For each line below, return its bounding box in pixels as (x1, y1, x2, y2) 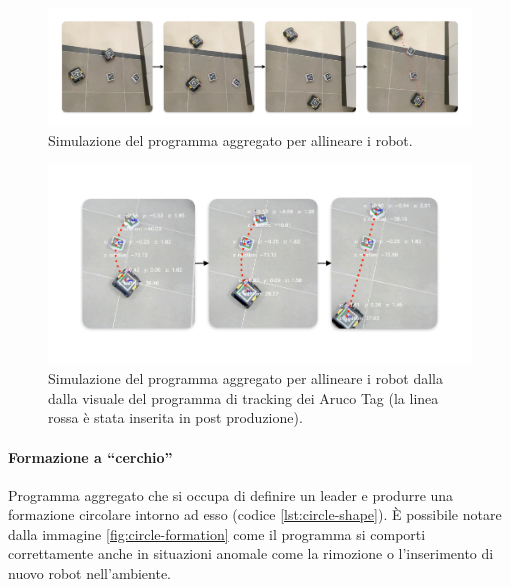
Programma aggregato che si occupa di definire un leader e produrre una (8, 484, 454, 505)
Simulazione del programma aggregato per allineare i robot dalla (48, 368, 443, 389)
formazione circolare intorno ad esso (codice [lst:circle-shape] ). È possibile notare (8, 504, 502, 525)
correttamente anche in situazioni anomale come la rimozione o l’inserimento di (8, 543, 494, 564)
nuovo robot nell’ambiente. (8, 563, 172, 584)
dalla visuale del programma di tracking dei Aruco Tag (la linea (48, 387, 439, 408)
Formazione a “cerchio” (8, 446, 173, 467)
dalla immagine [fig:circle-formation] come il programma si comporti (8, 523, 426, 544)
